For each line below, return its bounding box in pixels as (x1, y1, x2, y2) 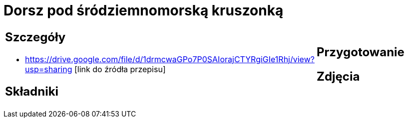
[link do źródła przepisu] (74, 64, 166, 74)
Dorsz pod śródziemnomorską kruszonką (3, 2, 284, 19)
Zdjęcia (316, 69, 360, 84)
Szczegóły (5, 29, 66, 44)
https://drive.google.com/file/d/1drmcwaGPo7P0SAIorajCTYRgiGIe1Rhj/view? (25, 54, 315, 64)
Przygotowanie (316, 44, 405, 59)
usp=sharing (25, 64, 72, 74)
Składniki (5, 84, 59, 99)
